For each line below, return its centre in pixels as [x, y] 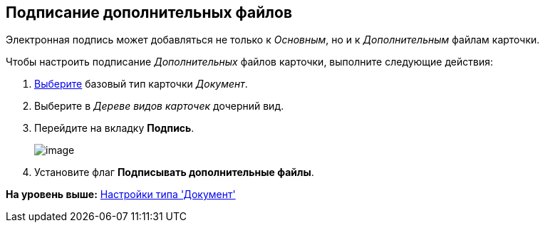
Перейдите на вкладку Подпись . [114, 128]
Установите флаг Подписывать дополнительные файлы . [174, 172]
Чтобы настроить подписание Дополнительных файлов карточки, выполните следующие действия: [249, 62]
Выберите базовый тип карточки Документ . [141, 84]
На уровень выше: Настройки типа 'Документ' [121, 195]
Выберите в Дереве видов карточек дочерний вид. [159, 106]
